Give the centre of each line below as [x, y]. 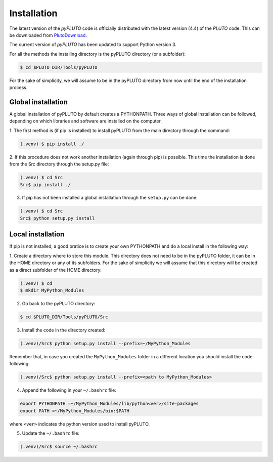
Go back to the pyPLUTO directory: [59, 303]
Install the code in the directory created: [64, 330]
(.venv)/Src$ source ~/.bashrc [59, 446]
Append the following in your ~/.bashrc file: [69, 390]
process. [18, 88]
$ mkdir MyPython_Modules [52, 290]
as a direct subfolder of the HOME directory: [56, 270]
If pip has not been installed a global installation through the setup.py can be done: [110, 198]
